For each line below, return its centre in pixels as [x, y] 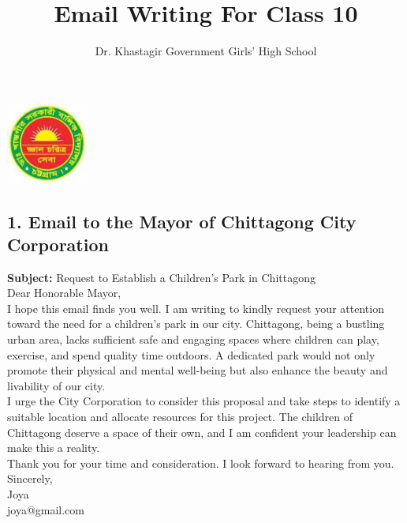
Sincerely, [30, 478]
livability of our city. [56, 385]
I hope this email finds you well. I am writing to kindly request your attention [196, 308]
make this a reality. [54, 448]
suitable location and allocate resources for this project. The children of [180, 417]
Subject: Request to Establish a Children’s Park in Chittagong [161, 277]
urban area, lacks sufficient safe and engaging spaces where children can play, [193, 339]
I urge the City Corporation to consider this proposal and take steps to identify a [204, 401]
